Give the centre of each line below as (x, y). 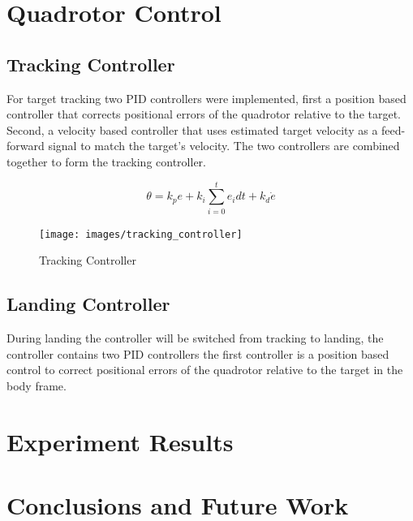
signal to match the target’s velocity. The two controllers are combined (224, 146)
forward (26, 146)
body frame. (37, 385)
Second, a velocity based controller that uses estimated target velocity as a (192, 129)
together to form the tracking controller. (106, 161)
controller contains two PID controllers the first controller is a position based (198, 353)
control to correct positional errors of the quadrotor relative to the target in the (205, 370)
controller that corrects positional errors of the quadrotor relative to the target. (204, 114)
